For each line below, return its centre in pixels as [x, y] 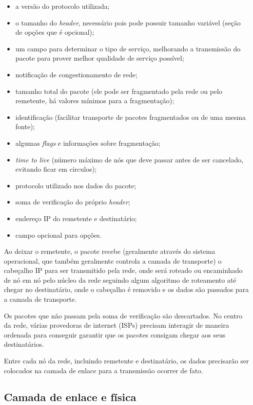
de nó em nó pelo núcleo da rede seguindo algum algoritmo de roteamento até [120, 280]
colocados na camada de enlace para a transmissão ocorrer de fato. [104, 370]
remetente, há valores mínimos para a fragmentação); [95, 101]
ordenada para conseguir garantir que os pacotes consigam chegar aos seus [115, 334]
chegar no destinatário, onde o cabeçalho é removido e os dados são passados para [126, 289]
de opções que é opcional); [55, 32]
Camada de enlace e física [70, 396]
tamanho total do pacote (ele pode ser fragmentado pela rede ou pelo [119, 91]
